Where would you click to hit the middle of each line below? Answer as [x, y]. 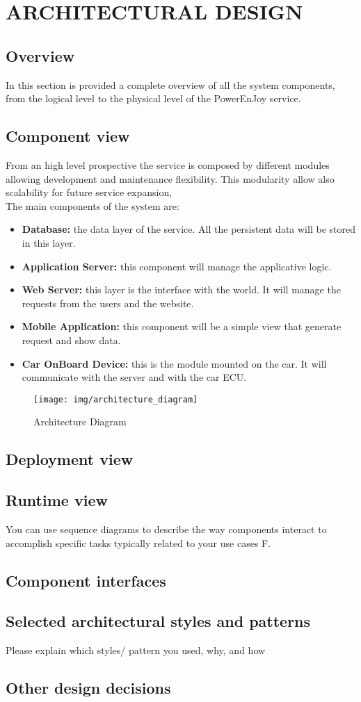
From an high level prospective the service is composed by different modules [168, 164]
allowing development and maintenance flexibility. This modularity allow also [170, 178]
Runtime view [57, 500]
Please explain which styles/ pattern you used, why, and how [136, 650]
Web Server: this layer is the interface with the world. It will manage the [181, 289]
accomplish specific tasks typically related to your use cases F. [138, 542]
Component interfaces [86, 580]
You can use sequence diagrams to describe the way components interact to [166, 529]
